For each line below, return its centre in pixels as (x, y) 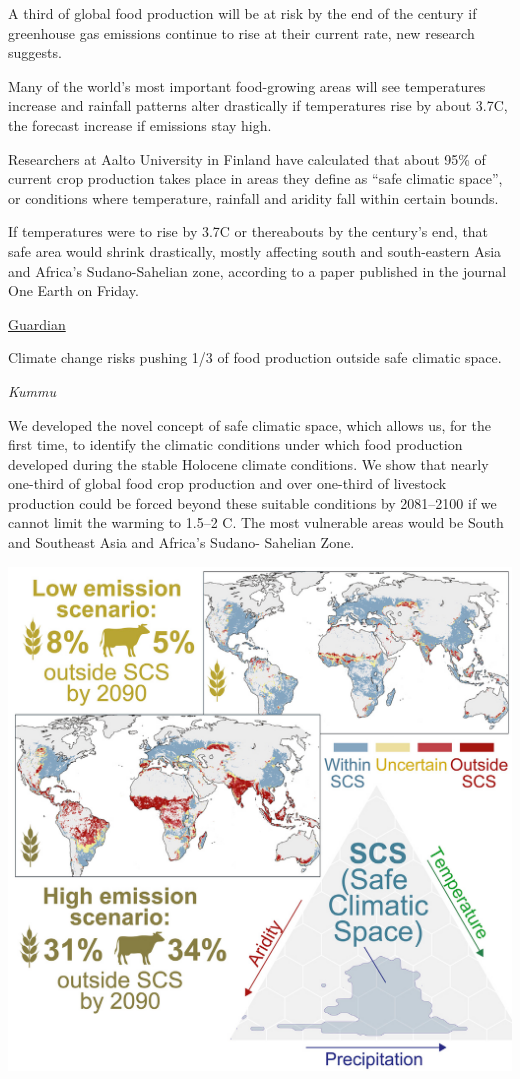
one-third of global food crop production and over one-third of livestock (227, 483)
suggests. (35, 52)
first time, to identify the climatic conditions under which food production (235, 444)
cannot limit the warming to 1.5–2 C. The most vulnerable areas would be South (256, 522)
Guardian (37, 323)
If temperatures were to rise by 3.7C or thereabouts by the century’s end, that (248, 231)
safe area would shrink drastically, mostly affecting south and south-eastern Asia (255, 250)
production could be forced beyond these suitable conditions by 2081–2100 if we (252, 502)
